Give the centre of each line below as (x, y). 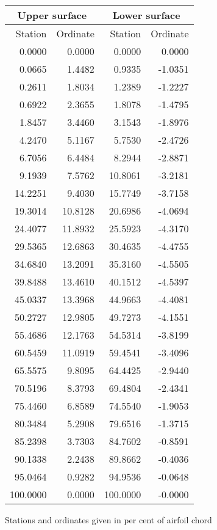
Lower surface (146, 15)
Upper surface (52, 15)
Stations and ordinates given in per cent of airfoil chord (108, 520)
